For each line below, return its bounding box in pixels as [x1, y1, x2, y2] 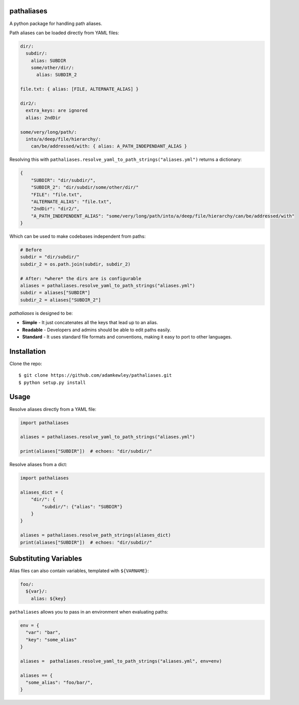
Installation [9, 347, 46, 356]
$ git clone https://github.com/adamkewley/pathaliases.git [18, 373, 172, 378]
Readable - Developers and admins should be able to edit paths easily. [22, 327, 171, 333]
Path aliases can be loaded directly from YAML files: [9, 30, 119, 36]
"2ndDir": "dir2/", [31, 206, 80, 212]
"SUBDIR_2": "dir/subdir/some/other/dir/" [31, 184, 139, 190]
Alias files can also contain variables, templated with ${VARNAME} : [9, 568, 149, 574]
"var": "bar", [26, 629, 61, 636]
